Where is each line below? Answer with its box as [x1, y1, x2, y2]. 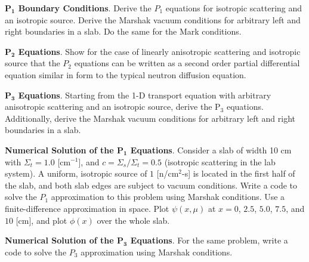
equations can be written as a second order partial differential [74, 57, 300, 69]
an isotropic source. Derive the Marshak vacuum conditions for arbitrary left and [5, 13, 301, 26]
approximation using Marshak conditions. [81, 245, 233, 258]
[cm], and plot [16, 214, 67, 226]
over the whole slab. [97, 214, 170, 226]
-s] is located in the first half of [182, 167, 295, 180]
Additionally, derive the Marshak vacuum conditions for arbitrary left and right [5, 112, 296, 124]
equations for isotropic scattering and [165, 2, 302, 14]
